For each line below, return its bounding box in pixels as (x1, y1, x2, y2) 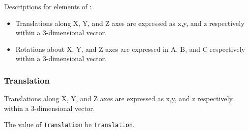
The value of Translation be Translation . (4, 119, 135, 130)
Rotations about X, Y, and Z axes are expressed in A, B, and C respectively (15, 44, 245, 54)
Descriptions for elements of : (4, 1, 92, 11)
